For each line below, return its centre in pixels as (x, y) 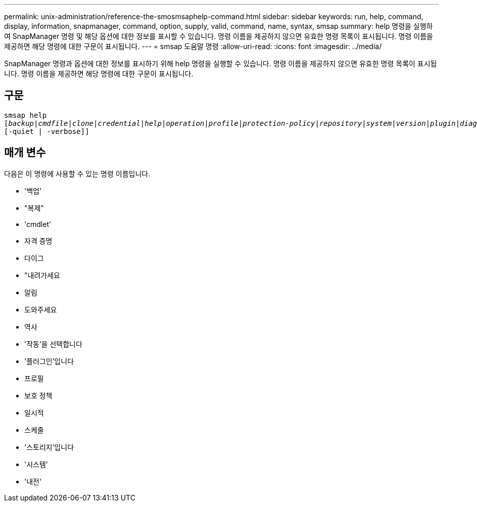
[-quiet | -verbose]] (47, 131)
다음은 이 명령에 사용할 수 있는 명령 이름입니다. (77, 173)
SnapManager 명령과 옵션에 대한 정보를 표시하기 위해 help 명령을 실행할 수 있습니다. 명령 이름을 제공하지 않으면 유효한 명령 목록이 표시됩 (221, 63)
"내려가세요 (42, 275)
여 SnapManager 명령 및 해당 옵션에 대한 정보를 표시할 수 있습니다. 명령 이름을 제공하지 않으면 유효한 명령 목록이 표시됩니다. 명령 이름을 (219, 36)
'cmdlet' (38, 224)
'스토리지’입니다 (49, 447)
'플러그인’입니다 (49, 361)
